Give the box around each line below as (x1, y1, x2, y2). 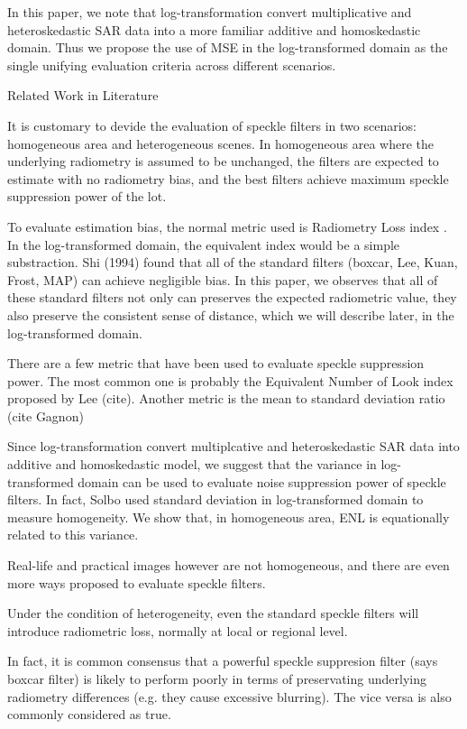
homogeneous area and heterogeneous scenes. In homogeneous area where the (7, 134, 434, 152)
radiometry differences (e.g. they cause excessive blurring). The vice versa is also (7, 687, 452, 706)
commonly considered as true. (7, 705, 171, 724)
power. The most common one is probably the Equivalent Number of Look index (7, 371, 453, 390)
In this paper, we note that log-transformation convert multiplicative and (7, 3, 412, 21)
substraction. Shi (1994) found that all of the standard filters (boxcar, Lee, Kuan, (7, 253, 458, 272)
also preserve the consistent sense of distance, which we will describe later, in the (7, 305, 454, 324)
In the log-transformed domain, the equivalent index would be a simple (7, 235, 400, 254)
